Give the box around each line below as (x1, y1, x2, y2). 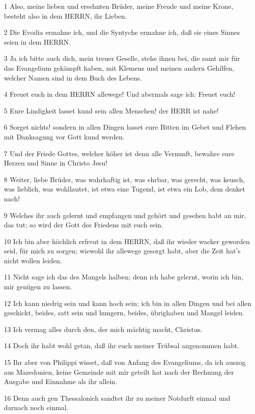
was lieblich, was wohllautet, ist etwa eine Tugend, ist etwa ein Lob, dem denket (4, 184, 245, 194)
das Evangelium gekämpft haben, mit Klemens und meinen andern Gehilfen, (4, 62, 234, 73)
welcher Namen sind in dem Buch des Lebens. (4, 72, 142, 83)
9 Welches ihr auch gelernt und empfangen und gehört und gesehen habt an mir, (4, 210, 246, 220)
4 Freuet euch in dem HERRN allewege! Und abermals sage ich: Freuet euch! (4, 89, 235, 99)
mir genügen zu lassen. (4, 281, 72, 292)
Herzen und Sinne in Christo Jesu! (4, 158, 108, 168)
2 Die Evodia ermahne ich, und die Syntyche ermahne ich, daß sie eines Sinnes (4, 27, 240, 37)
